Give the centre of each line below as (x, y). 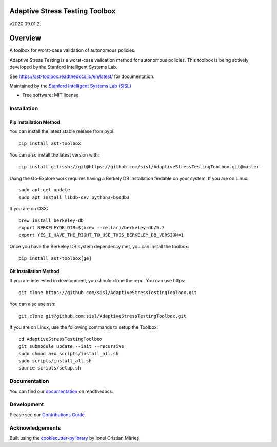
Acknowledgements (35, 427)
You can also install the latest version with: (54, 155)
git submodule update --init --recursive (71, 346)
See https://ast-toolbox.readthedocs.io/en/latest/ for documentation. (82, 76)
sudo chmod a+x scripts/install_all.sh (69, 354)
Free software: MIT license (51, 95)
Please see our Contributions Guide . (48, 415)
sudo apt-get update (44, 190)
